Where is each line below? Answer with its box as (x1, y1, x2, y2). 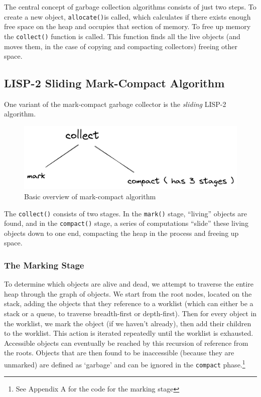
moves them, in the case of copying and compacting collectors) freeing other (4, 41, 238, 51)
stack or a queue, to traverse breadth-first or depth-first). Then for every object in (4, 308, 257, 319)
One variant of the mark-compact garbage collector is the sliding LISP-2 (4, 98, 226, 109)
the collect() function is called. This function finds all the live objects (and (4, 31, 240, 41)
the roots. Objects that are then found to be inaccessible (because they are (4, 347, 234, 358)
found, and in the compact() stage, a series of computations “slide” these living (4, 218, 248, 228)
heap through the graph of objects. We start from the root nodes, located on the (4, 288, 252, 299)
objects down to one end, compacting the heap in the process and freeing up (4, 227, 239, 238)
